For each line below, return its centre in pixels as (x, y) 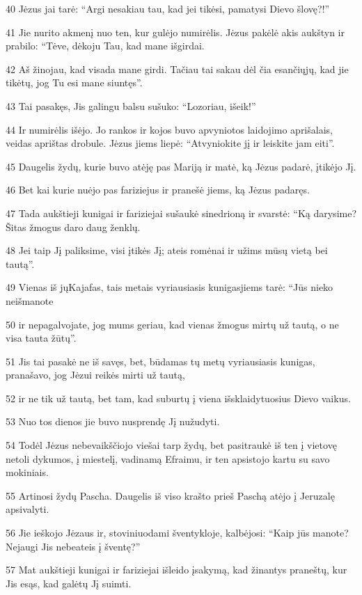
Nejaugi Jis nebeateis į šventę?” (73, 546)
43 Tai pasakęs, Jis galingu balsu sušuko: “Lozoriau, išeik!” (131, 105)
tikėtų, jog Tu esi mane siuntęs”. (74, 82)
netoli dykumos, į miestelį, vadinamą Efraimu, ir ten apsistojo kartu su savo (168, 458)
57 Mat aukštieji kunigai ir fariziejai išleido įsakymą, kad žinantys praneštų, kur (176, 570)
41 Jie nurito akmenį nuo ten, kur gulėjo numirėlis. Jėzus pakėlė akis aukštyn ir (175, 32)
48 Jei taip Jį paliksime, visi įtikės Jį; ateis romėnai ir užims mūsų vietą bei (167, 250)
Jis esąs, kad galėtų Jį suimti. (69, 583)
